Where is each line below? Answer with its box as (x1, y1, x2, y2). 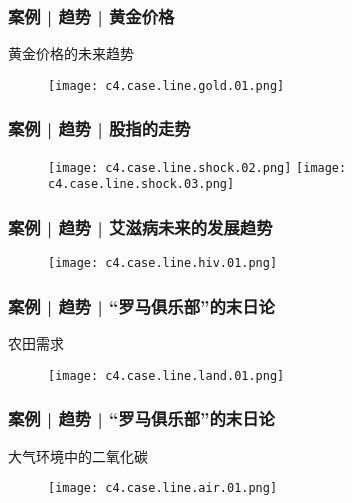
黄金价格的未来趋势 (8, 43, 134, 64)
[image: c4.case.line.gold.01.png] (48, 78, 285, 93)
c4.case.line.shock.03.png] (48, 177, 235, 192)
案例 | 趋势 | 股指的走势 (8, 116, 191, 141)
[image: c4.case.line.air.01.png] (48, 481, 278, 496)
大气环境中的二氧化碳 (8, 445, 148, 466)
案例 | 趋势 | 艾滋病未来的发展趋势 (8, 214, 273, 239)
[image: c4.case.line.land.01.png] (48, 368, 285, 383)
